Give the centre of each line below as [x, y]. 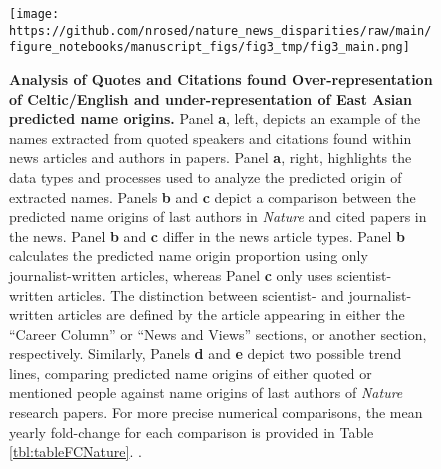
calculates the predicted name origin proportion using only [188, 255]
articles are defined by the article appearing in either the [231, 314]
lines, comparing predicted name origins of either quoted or [190, 372]
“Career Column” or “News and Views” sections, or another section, [218, 333]
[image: [34, 14]
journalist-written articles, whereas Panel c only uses [171, 274]
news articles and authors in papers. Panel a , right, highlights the [210, 157]
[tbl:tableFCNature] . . [75, 451]
